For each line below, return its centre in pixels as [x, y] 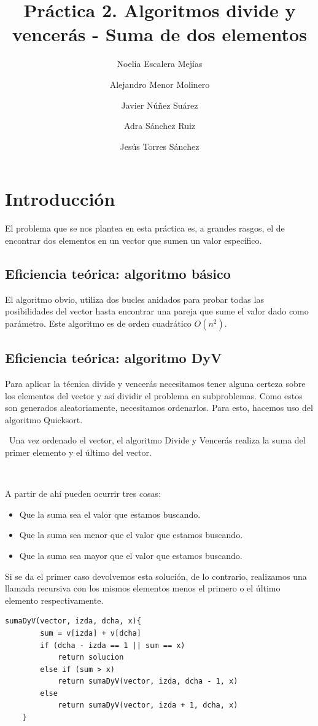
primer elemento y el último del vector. [78, 452]
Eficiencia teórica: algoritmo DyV [114, 358]
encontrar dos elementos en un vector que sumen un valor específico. [134, 240]
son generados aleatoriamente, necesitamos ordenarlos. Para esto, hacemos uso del [159, 408]
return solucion [91, 658]
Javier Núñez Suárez [160, 105]
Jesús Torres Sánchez [160, 146]
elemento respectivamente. [54, 600]
